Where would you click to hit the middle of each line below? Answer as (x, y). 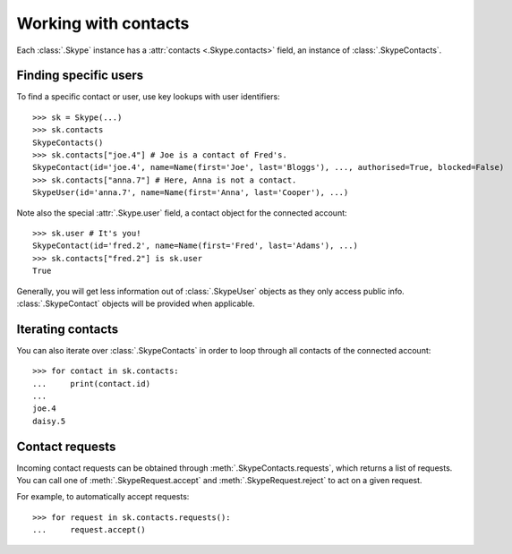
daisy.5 (49, 421)
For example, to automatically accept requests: (103, 497)
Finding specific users (80, 76)
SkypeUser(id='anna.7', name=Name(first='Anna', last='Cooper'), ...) (191, 193)
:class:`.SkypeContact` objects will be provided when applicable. (136, 303)
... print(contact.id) (92, 384)
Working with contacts (103, 23)
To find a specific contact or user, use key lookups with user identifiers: (149, 97)
